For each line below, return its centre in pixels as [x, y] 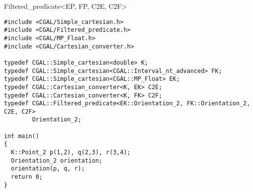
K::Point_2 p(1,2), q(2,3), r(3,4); [71, 153]
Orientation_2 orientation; [57, 160]
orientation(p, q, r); [48, 169]
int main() [22, 136]
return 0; [27, 177]
